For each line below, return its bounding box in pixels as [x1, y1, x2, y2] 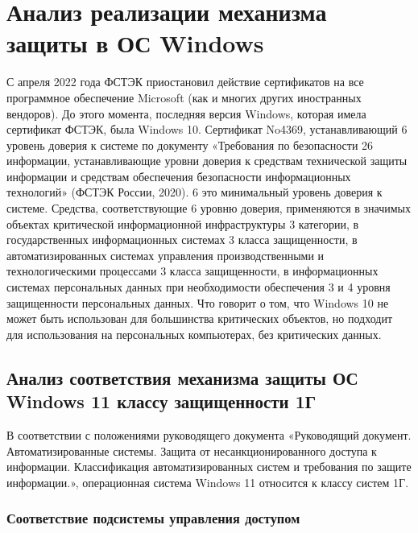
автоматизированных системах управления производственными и [6, 246, 325, 263]
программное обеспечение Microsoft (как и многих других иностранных [6, 89, 362, 105]
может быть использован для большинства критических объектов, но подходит [6, 310, 393, 327]
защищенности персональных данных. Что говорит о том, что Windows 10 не [6, 294, 389, 311]
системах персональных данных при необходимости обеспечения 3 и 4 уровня [6, 279, 391, 295]
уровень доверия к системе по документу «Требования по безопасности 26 [6, 136, 374, 153]
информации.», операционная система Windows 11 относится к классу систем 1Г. [6, 473, 409, 490]
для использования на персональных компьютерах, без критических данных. [6, 325, 382, 342]
